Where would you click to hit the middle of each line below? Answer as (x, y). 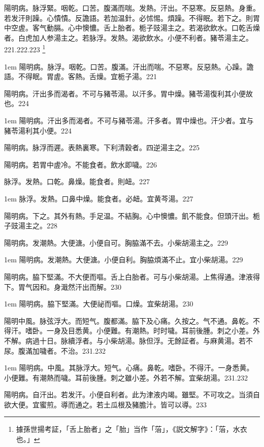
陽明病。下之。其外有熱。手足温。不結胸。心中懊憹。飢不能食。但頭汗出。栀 (132, 215)
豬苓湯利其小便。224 (38, 130)
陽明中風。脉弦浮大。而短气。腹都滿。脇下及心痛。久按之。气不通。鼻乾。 (128, 320)
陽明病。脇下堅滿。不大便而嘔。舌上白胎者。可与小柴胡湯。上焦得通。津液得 (132, 276)
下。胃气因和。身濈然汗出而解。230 (63, 286)
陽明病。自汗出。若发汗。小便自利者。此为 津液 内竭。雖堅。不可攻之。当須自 (132, 394)
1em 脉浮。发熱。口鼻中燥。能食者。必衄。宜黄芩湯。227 (99, 198)
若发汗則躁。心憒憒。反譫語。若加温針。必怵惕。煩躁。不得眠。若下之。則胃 (132, 18)
